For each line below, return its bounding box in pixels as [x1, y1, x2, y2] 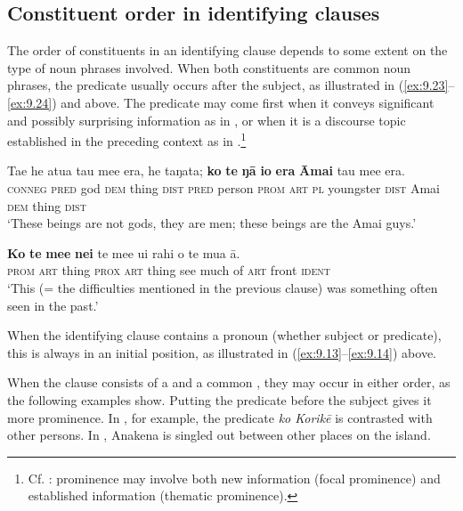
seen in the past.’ [7, 296, 99, 314]
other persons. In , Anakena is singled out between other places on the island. [7, 426, 431, 444]
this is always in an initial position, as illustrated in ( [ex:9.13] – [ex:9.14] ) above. [7, 343, 437, 361]
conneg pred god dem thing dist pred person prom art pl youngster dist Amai [7, 179, 440, 198]
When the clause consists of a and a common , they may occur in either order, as [7, 373, 451, 392]
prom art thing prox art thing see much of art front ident [7, 261, 330, 280]
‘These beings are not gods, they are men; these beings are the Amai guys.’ [7, 214, 417, 232]
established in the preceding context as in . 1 [7, 129, 247, 150]
